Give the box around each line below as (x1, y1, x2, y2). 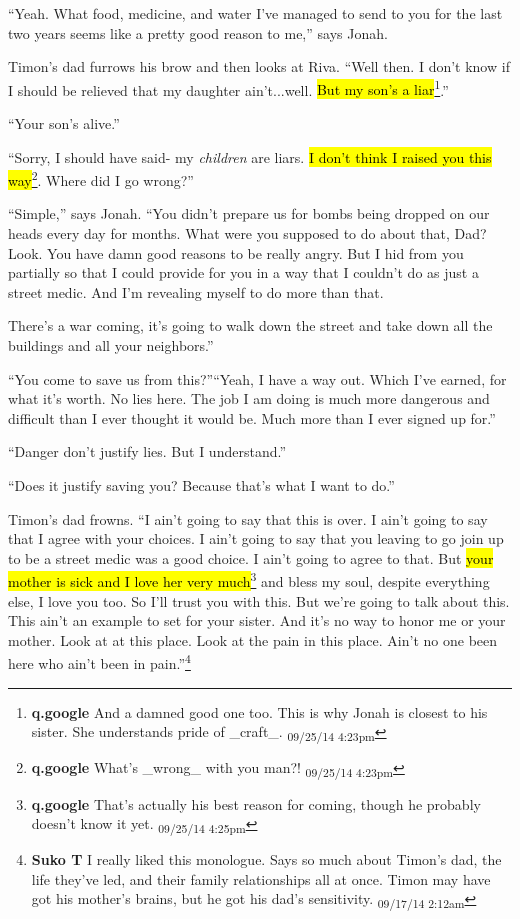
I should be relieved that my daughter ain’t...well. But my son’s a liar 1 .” (8, 76, 449, 100)
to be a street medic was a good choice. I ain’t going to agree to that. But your (8, 547, 494, 568)
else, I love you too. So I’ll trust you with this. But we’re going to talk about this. (8, 590, 510, 611)
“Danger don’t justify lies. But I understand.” (8, 441, 287, 462)
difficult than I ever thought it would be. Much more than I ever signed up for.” (8, 407, 496, 428)
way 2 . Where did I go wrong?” (8, 167, 194, 190)
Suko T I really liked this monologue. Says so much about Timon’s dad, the (31, 849, 502, 870)
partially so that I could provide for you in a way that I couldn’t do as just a (8, 262, 479, 283)
